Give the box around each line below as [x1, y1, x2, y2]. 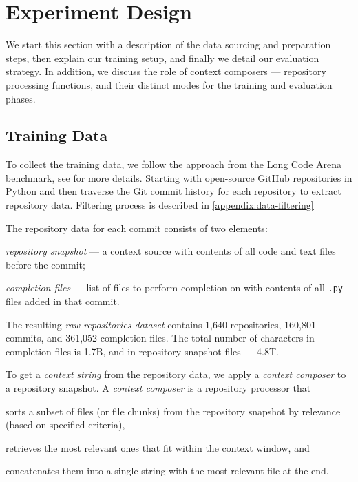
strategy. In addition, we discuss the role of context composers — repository [6, 64, 326, 78]
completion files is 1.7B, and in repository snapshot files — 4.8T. [6, 344, 280, 358]
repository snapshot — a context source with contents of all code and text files [6, 244, 336, 258]
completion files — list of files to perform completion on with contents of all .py [6, 280, 343, 295]
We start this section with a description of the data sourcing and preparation [6, 37, 331, 52]
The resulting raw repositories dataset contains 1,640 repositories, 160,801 [6, 317, 316, 331]
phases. [6, 91, 36, 105]
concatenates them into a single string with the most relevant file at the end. [6, 463, 329, 478]
